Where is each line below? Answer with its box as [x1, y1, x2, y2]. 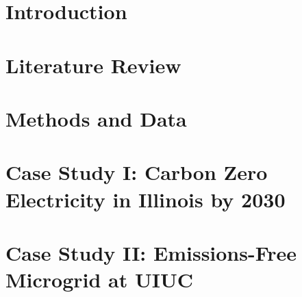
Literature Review [5, 51, 181, 79]
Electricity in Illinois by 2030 [5, 185, 286, 213]
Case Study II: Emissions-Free [5, 238, 297, 266]
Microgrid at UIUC [5, 266, 194, 294]
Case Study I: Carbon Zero [5, 158, 268, 186]
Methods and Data [5, 104, 187, 132]
